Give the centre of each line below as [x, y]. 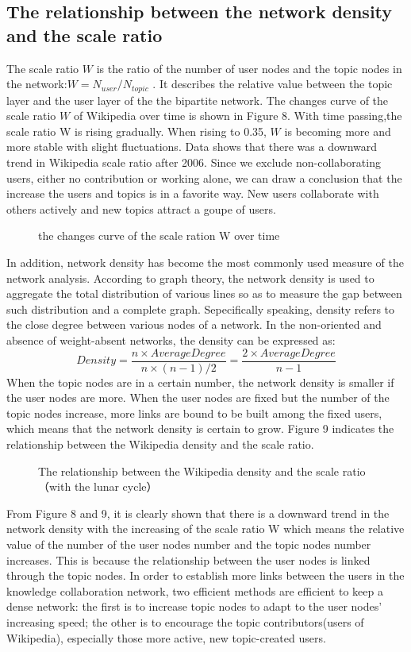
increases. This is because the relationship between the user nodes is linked [188, 559]
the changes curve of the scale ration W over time [159, 235]
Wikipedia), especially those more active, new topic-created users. [166, 637]
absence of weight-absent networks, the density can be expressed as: [171, 340]
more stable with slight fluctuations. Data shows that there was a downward [192, 147]
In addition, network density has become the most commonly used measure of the [205, 262]
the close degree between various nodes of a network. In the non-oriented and [194, 324]
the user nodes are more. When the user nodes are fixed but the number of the [198, 397]
